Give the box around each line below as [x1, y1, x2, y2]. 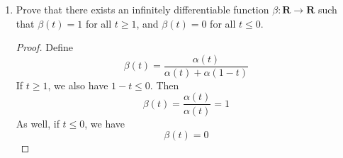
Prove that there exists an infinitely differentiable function [16, 2, 269, 16]
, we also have [47, 77, 108, 92]
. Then [150, 77, 179, 92]
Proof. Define [16, 40, 74, 55]
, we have [84, 115, 125, 130]
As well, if [16, 115, 60, 130]
